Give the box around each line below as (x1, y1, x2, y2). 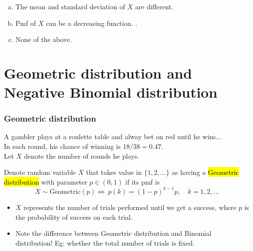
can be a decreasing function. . (46, 18, 137, 28)
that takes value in (86, 167, 142, 177)
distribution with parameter (4, 176, 87, 187)
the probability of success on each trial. (15, 211, 133, 222)
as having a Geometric (171, 167, 239, 177)
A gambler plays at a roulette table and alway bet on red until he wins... (4, 131, 222, 142)
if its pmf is (125, 176, 160, 187)
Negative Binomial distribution (4, 82, 218, 102)
